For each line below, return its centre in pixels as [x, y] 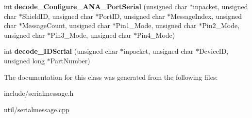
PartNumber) [70, 60]
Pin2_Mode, [221, 25]
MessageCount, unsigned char [66, 25]
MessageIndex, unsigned [206, 16]
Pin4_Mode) [156, 35]
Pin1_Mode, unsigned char [156, 25]
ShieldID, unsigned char [58, 16]
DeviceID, [214, 51]
